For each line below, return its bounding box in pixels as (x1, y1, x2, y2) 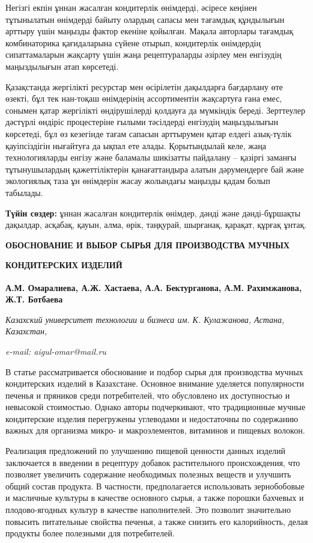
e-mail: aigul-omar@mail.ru (5, 345, 106, 357)
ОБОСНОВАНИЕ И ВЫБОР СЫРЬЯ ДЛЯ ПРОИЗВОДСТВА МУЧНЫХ (5, 238, 290, 251)
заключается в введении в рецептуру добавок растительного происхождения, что (5, 456, 300, 468)
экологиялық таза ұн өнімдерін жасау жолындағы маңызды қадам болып (5, 174, 270, 187)
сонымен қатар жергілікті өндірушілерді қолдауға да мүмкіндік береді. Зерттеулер (5, 103, 306, 116)
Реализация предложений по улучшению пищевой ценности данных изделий (5, 444, 286, 457)
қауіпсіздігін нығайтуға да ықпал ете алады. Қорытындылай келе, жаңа (5, 139, 266, 152)
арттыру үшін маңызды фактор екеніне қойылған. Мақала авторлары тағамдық (5, 25, 293, 37)
